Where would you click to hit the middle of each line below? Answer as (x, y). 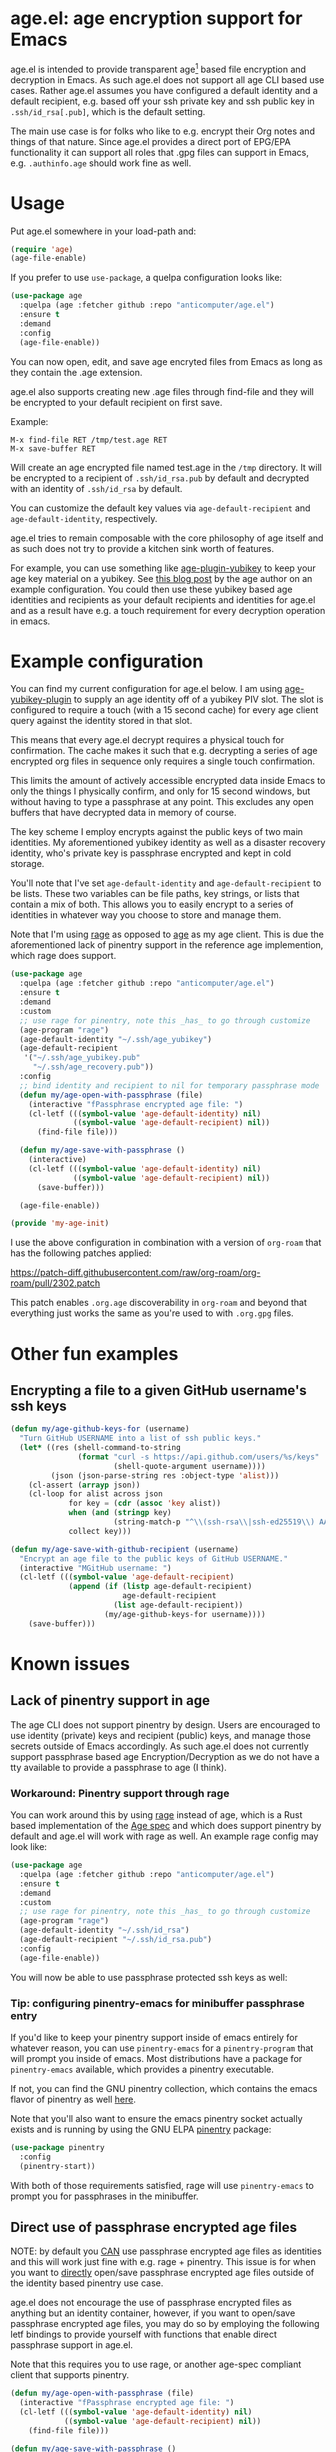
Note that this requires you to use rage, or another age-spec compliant (156, 2364)
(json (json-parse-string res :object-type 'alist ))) (165, 1475)
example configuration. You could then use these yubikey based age (151, 589)
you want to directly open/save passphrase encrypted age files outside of (162, 2273)
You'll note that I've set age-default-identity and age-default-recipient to (166, 883)
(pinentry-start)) (58, 2166)
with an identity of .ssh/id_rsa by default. (96, 488)
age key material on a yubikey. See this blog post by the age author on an (161, 578)
